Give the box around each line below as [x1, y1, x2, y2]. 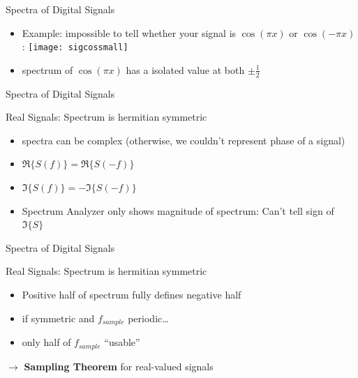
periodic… [128, 310, 169, 325]
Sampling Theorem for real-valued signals [24, 358, 214, 373]
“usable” [104, 335, 140, 349]
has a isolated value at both [126, 62, 245, 77]
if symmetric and [22, 310, 95, 325]
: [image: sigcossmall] [22, 39, 128, 54]
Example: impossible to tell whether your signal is [22, 25, 237, 40]
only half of [22, 335, 71, 349]
